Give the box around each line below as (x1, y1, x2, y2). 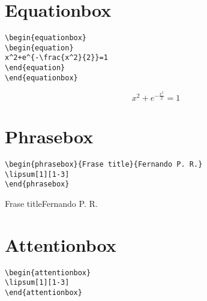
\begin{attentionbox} (5, 268, 91, 277)
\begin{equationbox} (5, 34, 87, 43)
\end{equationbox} (5, 73, 78, 82)
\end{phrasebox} (5, 180, 70, 189)
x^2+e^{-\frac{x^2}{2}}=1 (5, 53, 108, 62)
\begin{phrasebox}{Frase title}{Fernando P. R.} (5, 160, 203, 168)
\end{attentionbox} (5, 288, 82, 297)
